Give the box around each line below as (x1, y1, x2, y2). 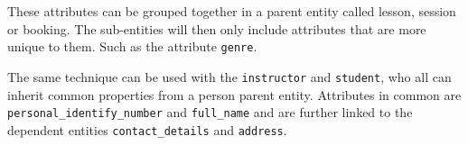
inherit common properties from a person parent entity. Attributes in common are (7, 85, 462, 104)
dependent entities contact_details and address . (7, 120, 287, 139)
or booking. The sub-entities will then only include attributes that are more (7, 19, 426, 38)
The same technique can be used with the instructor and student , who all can (7, 67, 452, 86)
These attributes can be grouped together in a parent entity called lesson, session (7, 2, 456, 20)
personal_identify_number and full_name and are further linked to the (7, 103, 413, 122)
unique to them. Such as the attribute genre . (7, 37, 257, 56)
